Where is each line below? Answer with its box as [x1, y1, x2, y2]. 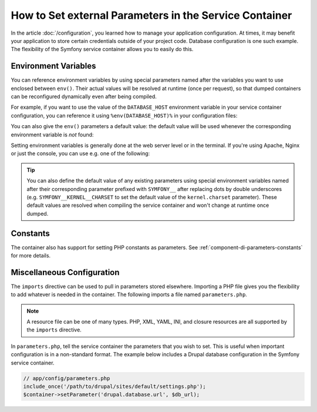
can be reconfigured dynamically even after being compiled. [11, 93, 157, 100]
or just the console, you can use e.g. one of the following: [11, 150, 150, 157]
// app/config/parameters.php [23, 375, 110, 381]
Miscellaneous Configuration [11, 267, 120, 277]
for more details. [11, 252, 51, 259]
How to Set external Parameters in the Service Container [11, 9, 292, 22]
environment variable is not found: [11, 131, 94, 138]
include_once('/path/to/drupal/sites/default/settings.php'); [23, 383, 206, 390]
